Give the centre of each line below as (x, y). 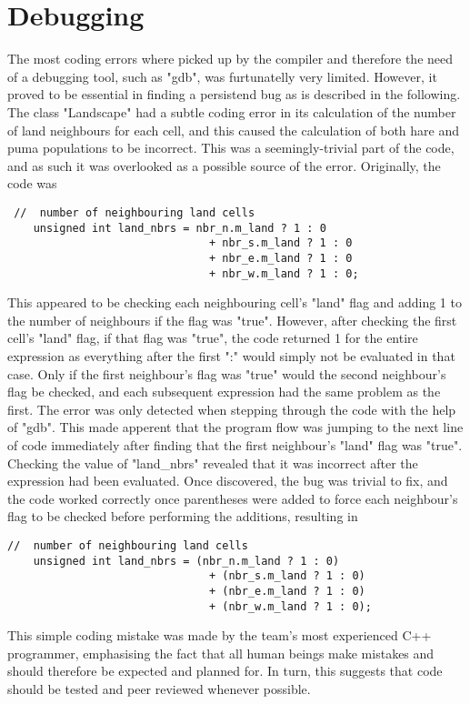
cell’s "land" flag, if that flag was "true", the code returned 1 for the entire (213, 338)
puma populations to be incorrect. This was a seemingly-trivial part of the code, (231, 148)
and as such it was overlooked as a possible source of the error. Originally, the (224, 165)
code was (32, 183)
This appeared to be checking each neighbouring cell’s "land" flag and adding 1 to (235, 302)
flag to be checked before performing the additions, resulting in (183, 516)
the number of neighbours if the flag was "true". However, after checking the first (232, 320)
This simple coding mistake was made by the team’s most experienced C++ (220, 635)
